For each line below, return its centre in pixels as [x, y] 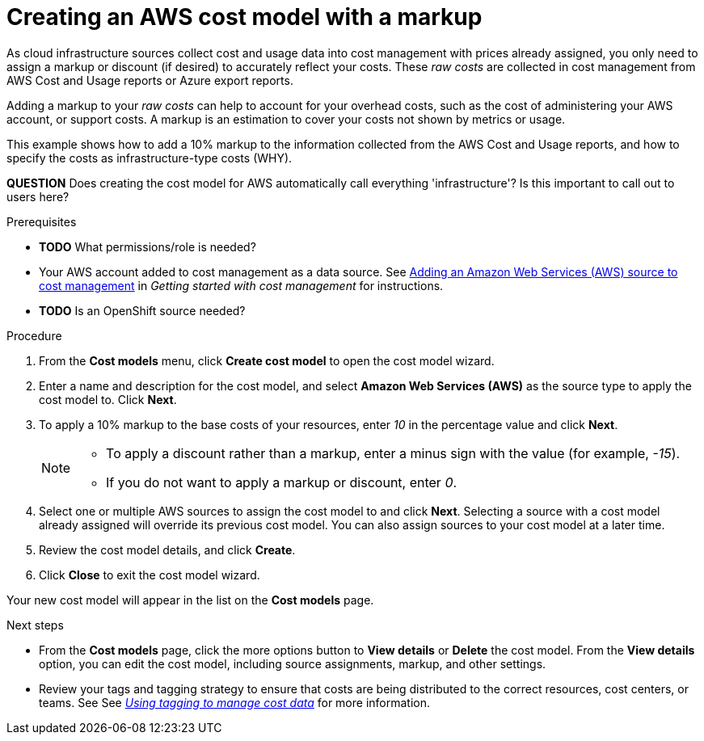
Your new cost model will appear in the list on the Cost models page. [190, 600]
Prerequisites [42, 221]
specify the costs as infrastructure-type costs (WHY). [150, 158]
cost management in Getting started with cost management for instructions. [241, 285]
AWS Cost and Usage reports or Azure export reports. [150, 80]
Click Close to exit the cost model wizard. [150, 575]
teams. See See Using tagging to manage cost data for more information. [235, 702]
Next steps [35, 625]
